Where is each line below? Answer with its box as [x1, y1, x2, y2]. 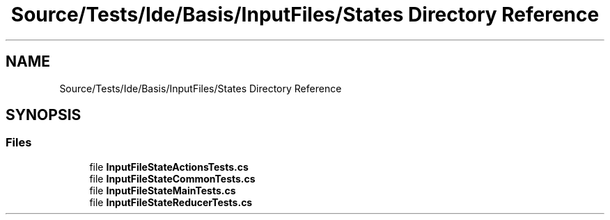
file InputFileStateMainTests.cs [89, 184, 236, 196]
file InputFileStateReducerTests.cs [89, 196, 253, 208]
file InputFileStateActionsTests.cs [89, 160, 249, 173]
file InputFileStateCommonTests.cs [89, 172, 256, 185]
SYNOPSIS [6, 106, 81, 124]
